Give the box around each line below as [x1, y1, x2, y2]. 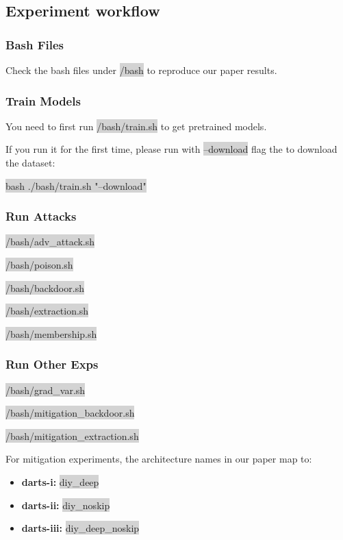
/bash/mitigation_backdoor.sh [5, 406, 135, 420]
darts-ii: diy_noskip [21, 498, 110, 512]
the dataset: [5, 156, 55, 169]
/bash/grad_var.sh [5, 382, 86, 397]
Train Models [5, 92, 81, 109]
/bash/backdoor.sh [5, 280, 84, 295]
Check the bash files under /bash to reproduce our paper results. [5, 63, 277, 77]
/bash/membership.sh [5, 326, 97, 341]
